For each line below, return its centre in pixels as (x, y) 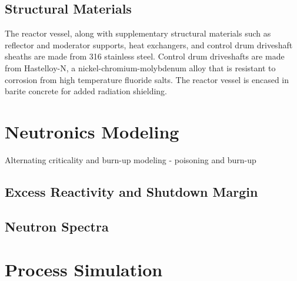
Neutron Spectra (57, 226)
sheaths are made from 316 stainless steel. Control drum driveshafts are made (145, 56)
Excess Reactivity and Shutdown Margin (131, 191)
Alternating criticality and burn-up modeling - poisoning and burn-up (131, 159)
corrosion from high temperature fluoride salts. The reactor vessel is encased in (147, 79)
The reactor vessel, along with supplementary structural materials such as (138, 33)
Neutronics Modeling (92, 131)
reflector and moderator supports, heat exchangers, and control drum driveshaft (149, 44)
